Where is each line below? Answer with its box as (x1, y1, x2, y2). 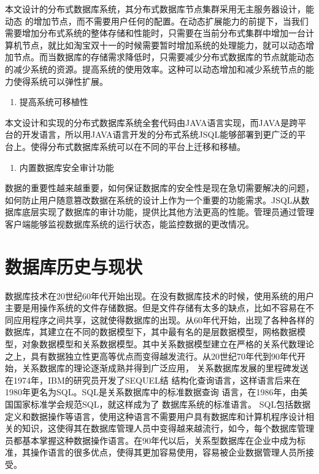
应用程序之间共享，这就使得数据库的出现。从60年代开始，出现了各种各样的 (13, 313, 314, 326)
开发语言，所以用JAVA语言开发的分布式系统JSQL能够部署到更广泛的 (21, 128, 298, 141)
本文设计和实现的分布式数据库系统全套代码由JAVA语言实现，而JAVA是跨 (5, 116, 298, 128)
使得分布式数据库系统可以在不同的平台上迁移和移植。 (30, 140, 245, 152)
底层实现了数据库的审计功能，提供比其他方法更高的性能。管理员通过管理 (21, 205, 314, 218)
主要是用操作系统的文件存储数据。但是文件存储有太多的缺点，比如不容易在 (5, 301, 306, 314)
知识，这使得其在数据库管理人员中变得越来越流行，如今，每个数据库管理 (21, 422, 314, 435)
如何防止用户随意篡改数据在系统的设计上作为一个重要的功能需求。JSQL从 (5, 193, 301, 206)
